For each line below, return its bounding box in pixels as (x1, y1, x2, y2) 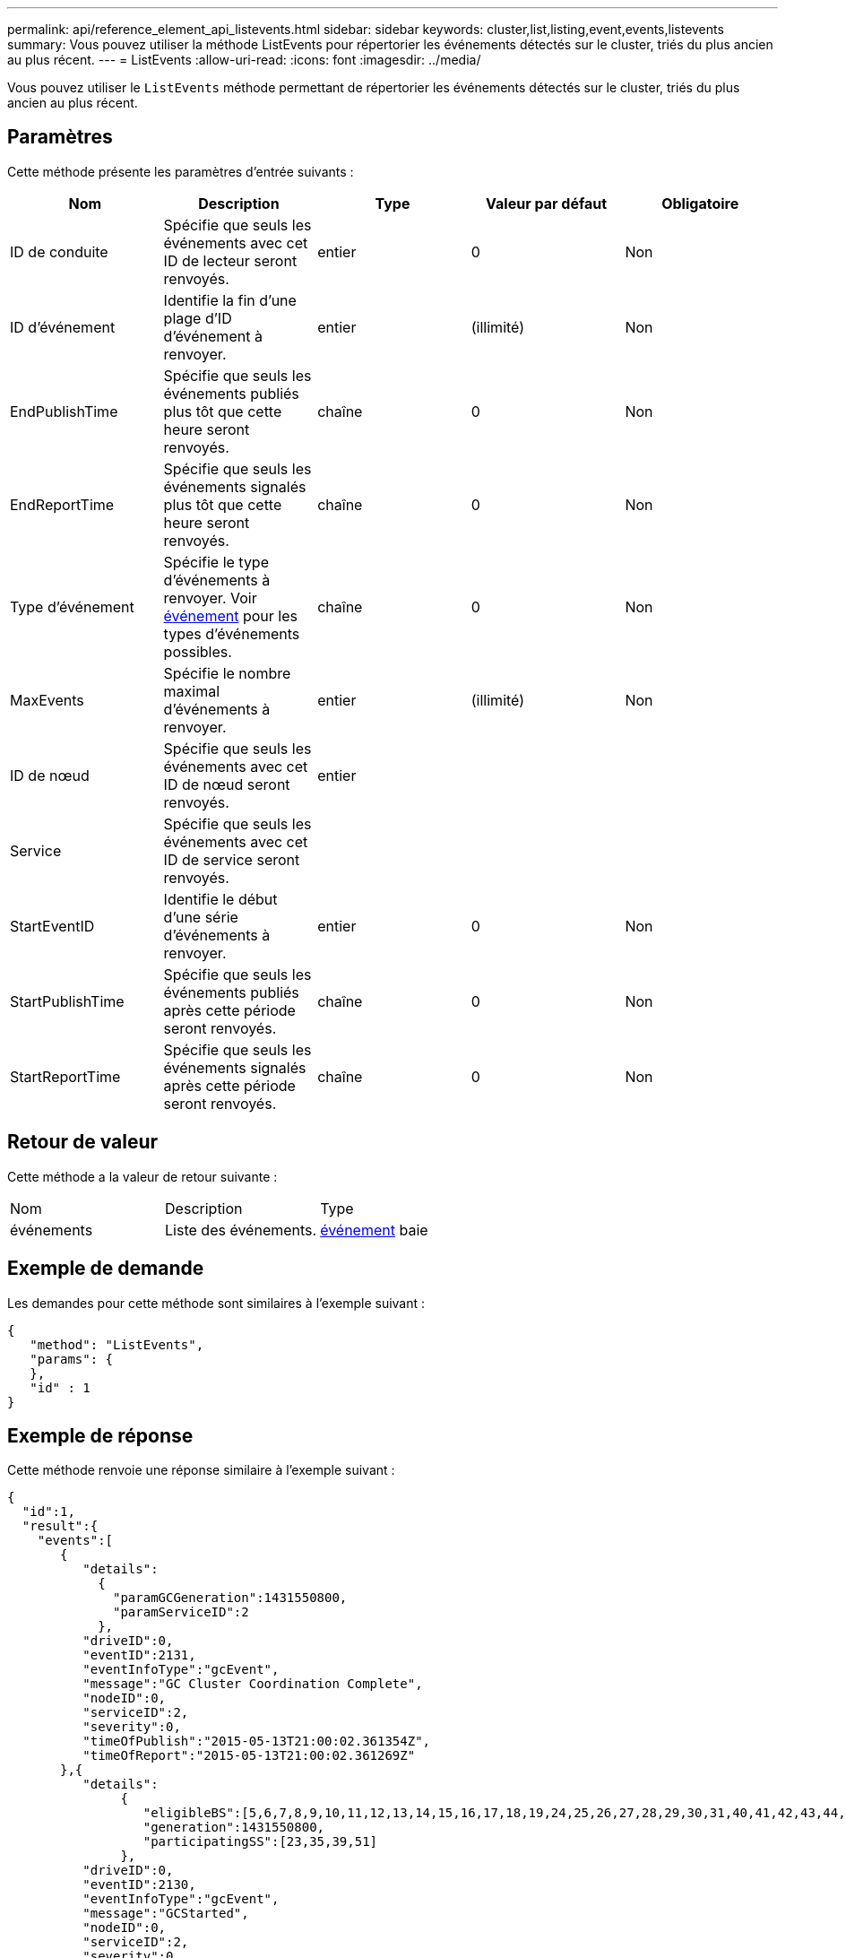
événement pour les (163, 606, 298, 625)
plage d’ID (163, 308, 232, 327)
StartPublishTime (10, 992, 125, 1010)
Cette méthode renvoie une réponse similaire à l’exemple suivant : (7, 1462, 395, 1478)
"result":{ (22, 1519, 99, 1534)
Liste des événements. (165, 1220, 317, 1239)
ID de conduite (10, 242, 108, 261)
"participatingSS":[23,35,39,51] (142, 1834, 378, 1850)
